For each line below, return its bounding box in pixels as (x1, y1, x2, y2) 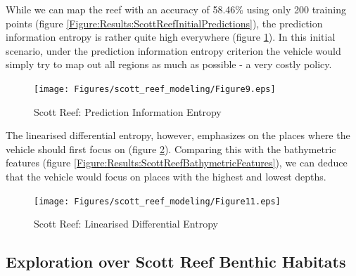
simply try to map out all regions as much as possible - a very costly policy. (6, 57, 332, 72)
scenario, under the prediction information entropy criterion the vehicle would (6, 43, 341, 58)
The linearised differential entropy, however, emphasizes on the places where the (6, 128, 350, 143)
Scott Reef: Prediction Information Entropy (34, 104, 222, 119)
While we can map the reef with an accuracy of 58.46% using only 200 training (6, 2, 346, 16)
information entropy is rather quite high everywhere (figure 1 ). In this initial (6, 29, 336, 44)
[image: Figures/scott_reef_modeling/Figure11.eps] (34, 196, 281, 206)
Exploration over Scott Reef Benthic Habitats (6, 251, 346, 272)
